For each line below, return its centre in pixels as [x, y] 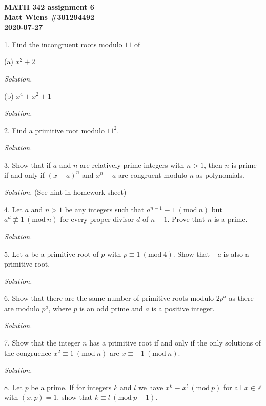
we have [151, 387]
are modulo [22, 308]
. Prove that [186, 219]
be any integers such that [105, 209]
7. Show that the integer [42, 343]
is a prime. [231, 219]
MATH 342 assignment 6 [49, 7]
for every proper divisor [97, 219]
